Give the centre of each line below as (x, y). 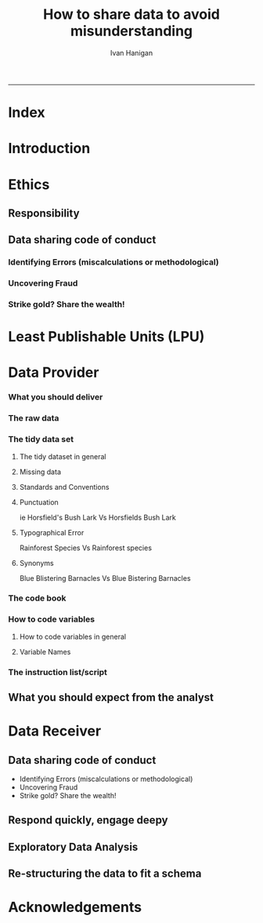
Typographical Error (52, 532)
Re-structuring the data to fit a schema (105, 874)
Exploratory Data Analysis (73, 846)
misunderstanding (131, 31)
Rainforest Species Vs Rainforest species (86, 548)
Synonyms (36, 563)
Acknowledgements (75, 907)
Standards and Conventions (64, 487)
